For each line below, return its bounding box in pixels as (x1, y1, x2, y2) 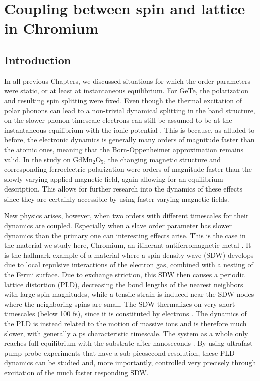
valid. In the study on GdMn (4, 154, 93, 164)
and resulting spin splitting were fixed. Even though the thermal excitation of (4, 95, 242, 105)
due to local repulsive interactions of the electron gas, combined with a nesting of (4, 259, 253, 270)
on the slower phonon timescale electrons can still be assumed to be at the (4, 115, 232, 125)
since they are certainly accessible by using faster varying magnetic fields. (4, 193, 229, 204)
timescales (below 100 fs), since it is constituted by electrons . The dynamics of (4, 308, 247, 319)
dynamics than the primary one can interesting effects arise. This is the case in (4, 230, 246, 240)
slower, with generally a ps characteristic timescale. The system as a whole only (4, 328, 248, 338)
